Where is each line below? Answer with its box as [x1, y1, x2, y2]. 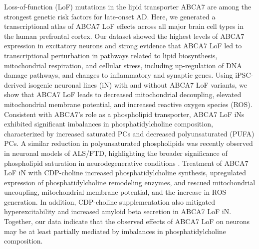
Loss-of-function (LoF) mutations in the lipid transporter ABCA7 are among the [4, 1, 252, 11]
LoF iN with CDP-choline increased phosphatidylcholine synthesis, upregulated [4, 167, 247, 178]
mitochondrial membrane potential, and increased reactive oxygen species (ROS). [4, 99, 253, 109]
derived [4, 79, 26, 90]
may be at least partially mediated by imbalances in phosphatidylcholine [4, 226, 226, 236]
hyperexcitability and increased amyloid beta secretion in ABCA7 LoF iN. [4, 206, 232, 217]
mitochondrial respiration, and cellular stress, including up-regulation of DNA [4, 60, 242, 70]
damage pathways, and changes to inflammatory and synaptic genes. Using [4, 70, 233, 80]
